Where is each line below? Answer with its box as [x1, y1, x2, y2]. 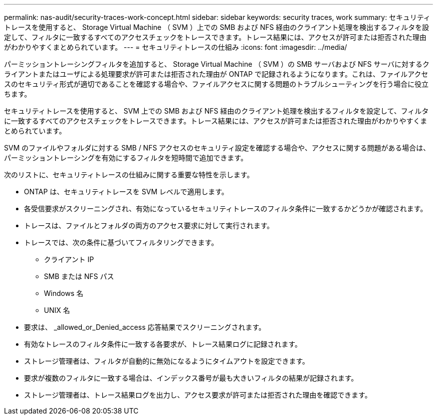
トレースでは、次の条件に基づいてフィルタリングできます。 [24, 238, 218, 247]
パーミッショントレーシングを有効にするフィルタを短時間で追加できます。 [4, 153, 248, 162]
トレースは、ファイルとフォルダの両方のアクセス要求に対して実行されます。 [24, 221, 274, 230]
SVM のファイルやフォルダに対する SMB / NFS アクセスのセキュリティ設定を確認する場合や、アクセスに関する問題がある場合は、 [4, 143, 430, 152]
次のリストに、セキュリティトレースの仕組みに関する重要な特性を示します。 [4, 170, 254, 179]
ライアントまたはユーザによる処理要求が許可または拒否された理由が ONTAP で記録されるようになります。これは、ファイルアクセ [4, 70, 429, 78]
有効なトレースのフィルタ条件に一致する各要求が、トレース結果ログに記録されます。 [24, 340, 302, 348]
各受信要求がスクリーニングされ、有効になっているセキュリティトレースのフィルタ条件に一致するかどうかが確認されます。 [24, 204, 428, 213]
